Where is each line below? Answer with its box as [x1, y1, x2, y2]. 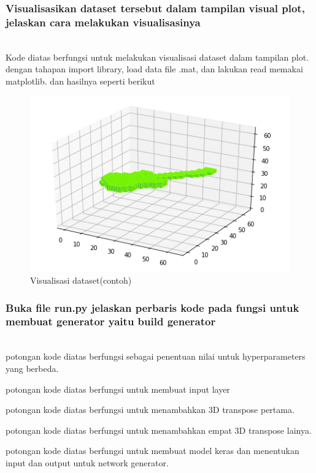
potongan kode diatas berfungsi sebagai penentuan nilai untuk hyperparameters [6, 350, 306, 363]
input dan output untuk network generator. [6, 456, 169, 469]
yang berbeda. [6, 361, 59, 374]
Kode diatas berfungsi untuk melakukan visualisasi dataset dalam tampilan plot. [6, 50, 309, 63]
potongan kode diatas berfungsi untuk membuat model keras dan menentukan [6, 444, 299, 457]
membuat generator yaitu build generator [6, 314, 216, 329]
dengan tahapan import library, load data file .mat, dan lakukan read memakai [6, 62, 303, 75]
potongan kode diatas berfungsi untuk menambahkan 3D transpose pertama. [6, 403, 295, 416]
